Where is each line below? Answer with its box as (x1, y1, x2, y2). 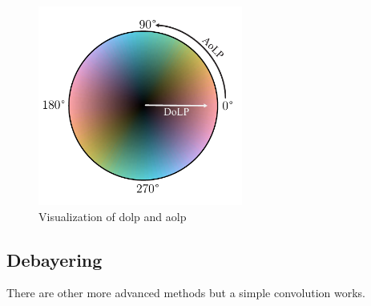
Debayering (6, 247, 103, 272)
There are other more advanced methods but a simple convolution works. (6, 284, 366, 301)
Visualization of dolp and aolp (38, 207, 187, 224)
